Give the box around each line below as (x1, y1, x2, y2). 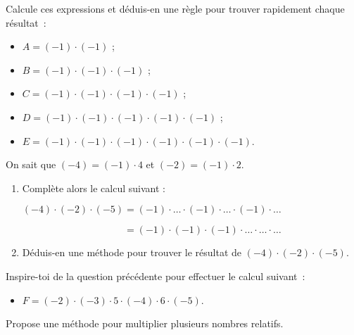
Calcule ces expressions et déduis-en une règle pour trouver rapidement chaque (6, 1, 345, 15)
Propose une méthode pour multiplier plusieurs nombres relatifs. (6, 316, 284, 331)
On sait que (6, 157, 56, 172)
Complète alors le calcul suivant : (22, 180, 165, 195)
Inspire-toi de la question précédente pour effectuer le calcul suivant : (6, 268, 305, 283)
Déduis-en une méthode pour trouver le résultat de (22, 245, 242, 260)
